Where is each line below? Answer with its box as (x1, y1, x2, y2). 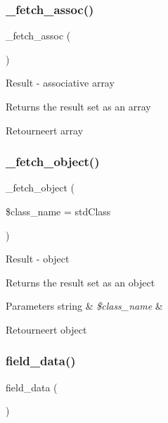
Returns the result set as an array (6, 99, 151, 113)
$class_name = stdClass (6, 204, 111, 218)
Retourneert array (6, 122, 84, 137)
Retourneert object (6, 322, 87, 336)
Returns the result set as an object (6, 274, 155, 289)
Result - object (6, 251, 70, 266)
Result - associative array (6, 75, 115, 90)
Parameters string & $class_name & (6, 298, 163, 313)
